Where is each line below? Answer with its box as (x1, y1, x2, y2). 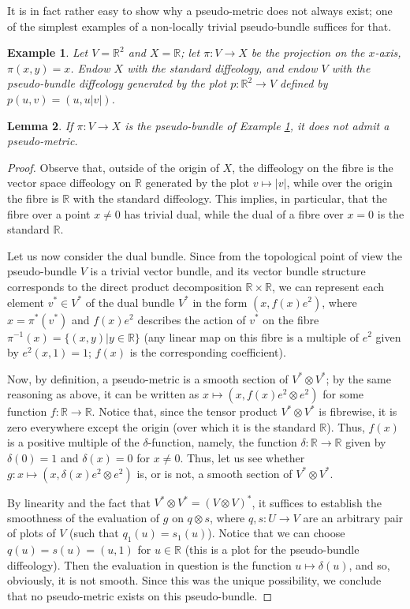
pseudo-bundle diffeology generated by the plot (7, 75, 227, 92)
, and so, (348, 556, 390, 573)
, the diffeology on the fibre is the (232, 159, 393, 175)
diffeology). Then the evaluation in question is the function (7, 556, 292, 573)
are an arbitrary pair (303, 509, 404, 525)
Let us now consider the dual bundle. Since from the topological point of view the (7, 247, 402, 263)
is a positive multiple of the (7, 434, 140, 450)
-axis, (375, 44, 401, 61)
